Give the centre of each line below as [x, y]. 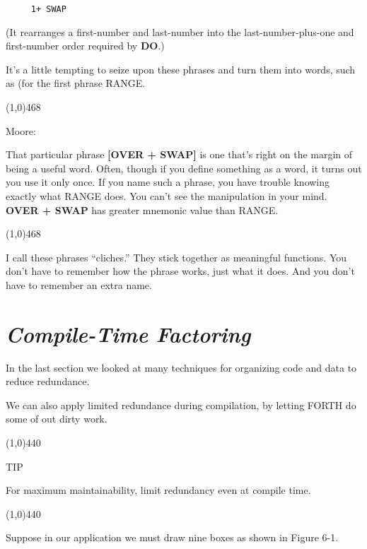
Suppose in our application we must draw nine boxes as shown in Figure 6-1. [172, 537]
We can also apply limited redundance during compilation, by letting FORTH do [181, 405]
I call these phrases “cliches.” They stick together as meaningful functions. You [176, 257]
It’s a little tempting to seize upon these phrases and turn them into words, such [181, 69]
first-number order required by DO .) [85, 46]
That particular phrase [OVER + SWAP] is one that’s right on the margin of [179, 154]
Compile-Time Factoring [128, 333]
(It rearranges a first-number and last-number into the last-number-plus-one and [180, 31]
